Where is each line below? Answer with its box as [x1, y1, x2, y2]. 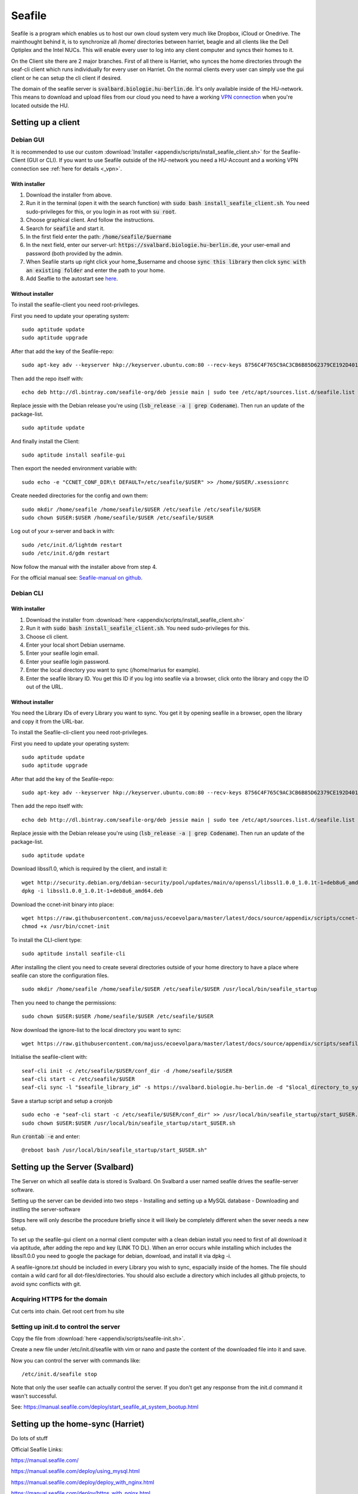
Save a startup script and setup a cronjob [11, 1097, 113, 1104]
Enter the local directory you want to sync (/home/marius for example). [26, 666, 200, 673]
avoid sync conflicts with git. [11, 1280, 82, 1287]
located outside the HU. [11, 102, 69, 109]
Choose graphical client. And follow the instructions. [26, 216, 155, 224]
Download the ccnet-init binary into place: [11, 901, 115, 908]
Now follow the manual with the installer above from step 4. [11, 563, 158, 570]
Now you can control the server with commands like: [11, 1357, 141, 1364]
